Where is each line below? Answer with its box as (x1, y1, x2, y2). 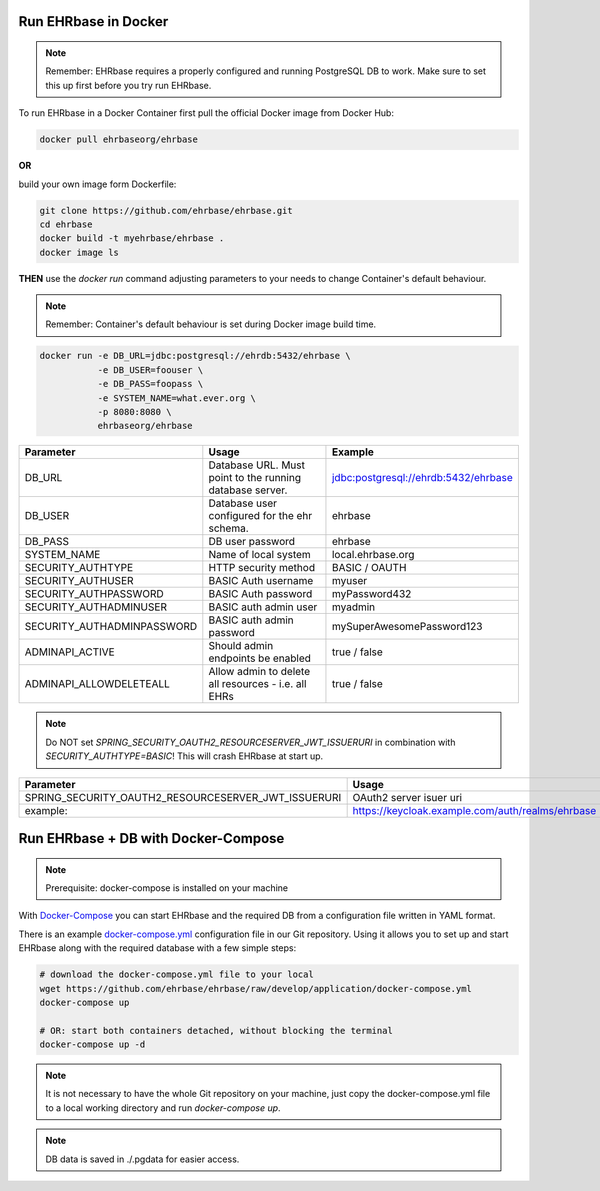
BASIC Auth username (208, 574, 314, 588)
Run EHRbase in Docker (18, 13, 169, 30)
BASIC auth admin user (208, 600, 318, 614)
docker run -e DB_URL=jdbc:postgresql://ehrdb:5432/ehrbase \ (39, 350, 351, 362)
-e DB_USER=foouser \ (97, 364, 204, 375)
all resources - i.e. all (208, 677, 307, 691)
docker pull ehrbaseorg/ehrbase (39, 134, 199, 145)
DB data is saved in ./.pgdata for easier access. (45, 1153, 240, 1165)
